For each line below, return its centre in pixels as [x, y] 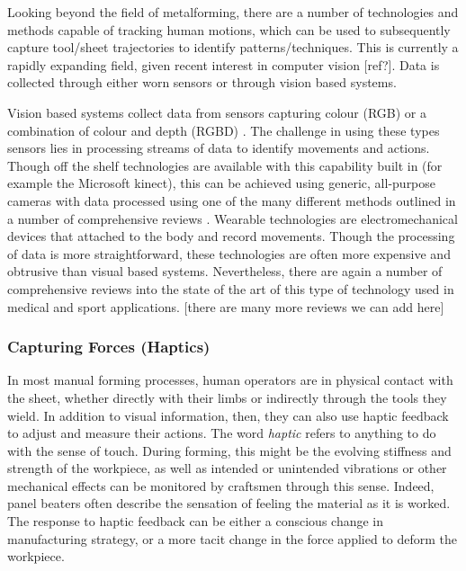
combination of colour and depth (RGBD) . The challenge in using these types [224, 130]
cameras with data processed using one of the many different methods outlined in [232, 200]
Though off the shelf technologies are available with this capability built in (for [225, 165]
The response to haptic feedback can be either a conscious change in [196, 521]
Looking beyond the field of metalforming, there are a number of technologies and [233, 12]
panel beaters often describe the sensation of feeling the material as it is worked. [229, 503]
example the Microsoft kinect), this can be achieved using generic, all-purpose [222, 183]
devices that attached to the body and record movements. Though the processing [231, 236]
